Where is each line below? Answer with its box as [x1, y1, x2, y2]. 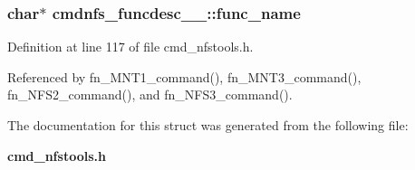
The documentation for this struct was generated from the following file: [7, 116, 409, 134]
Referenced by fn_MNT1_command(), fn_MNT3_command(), [7, 67, 362, 86]
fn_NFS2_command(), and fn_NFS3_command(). [7, 85, 293, 104]
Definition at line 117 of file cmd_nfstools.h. [7, 37, 254, 56]
